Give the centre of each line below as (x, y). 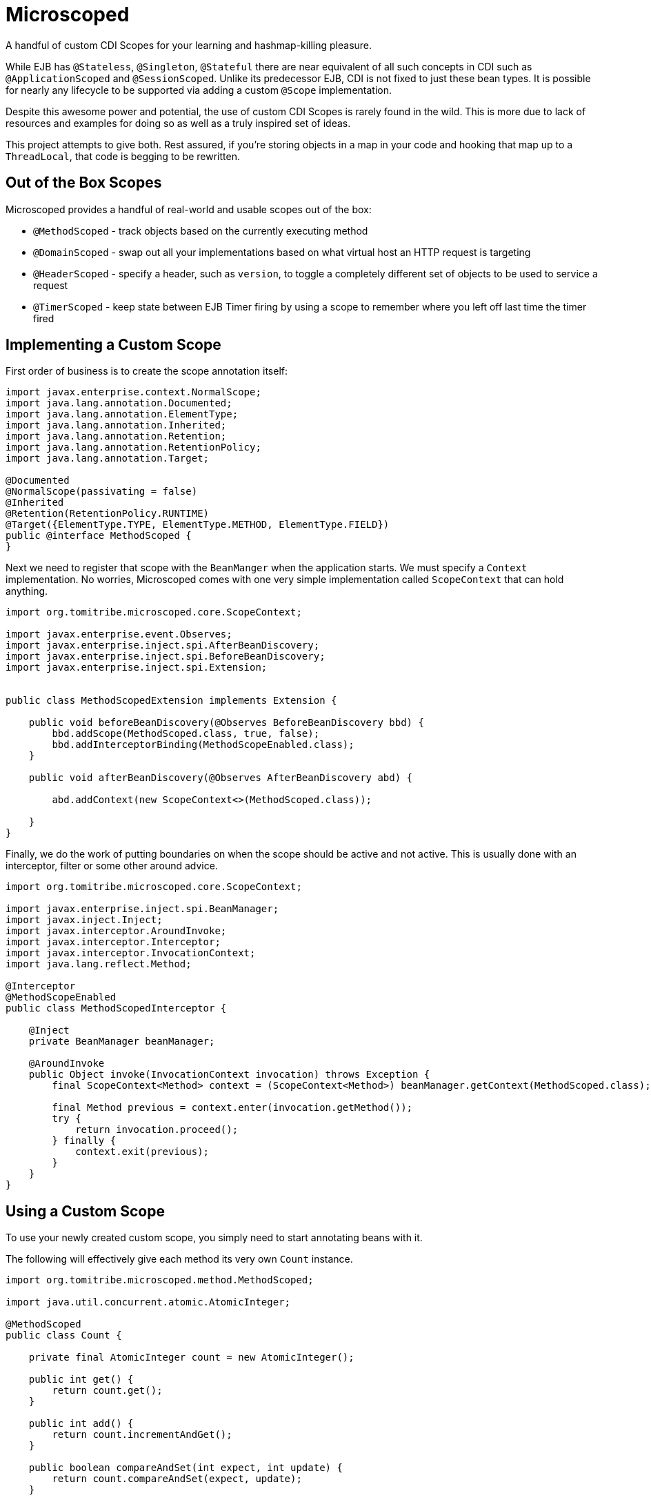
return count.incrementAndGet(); (142, 1435)
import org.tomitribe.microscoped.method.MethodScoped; (160, 1280)
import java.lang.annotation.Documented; (119, 403)
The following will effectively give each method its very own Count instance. (179, 1259)
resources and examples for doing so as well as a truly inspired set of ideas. (178, 123)
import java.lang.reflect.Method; (99, 964)
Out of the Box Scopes (84, 183)
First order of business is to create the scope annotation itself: (147, 371)
